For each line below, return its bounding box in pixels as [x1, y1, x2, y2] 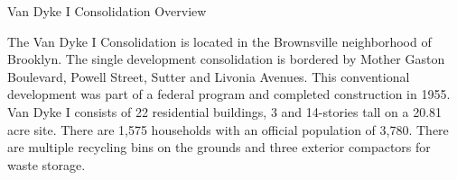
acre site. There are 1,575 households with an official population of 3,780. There [7, 120, 449, 139]
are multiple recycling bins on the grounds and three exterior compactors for [7, 138, 431, 157]
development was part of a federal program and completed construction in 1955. [7, 85, 451, 103]
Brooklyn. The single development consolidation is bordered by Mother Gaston [7, 49, 445, 68]
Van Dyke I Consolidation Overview [7, 2, 207, 20]
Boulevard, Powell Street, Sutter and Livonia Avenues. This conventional [7, 67, 410, 85]
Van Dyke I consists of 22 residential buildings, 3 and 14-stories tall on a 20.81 [7, 102, 443, 121]
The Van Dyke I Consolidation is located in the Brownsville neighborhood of [7, 31, 432, 50]
